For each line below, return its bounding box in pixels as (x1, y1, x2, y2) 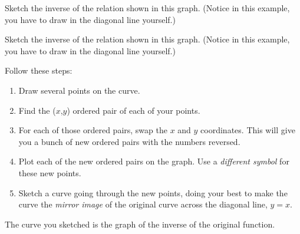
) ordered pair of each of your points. (67, 104, 200, 116)
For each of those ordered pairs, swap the (18, 124, 167, 136)
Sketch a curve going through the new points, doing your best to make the (18, 186, 288, 199)
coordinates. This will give (200, 124, 295, 136)
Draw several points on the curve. (18, 84, 140, 96)
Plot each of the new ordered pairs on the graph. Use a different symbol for (18, 155, 289, 167)
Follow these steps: (5, 64, 72, 77)
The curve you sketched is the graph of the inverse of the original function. (5, 217, 275, 230)
